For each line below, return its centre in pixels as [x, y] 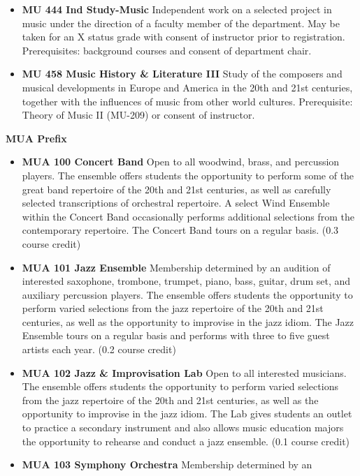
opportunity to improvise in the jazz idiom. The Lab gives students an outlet [187, 414]
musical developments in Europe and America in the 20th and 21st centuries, [187, 87]
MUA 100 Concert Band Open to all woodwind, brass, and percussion [181, 162]
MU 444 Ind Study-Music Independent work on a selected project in [177, 9]
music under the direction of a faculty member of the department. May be [181, 23]
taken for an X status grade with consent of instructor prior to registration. [183, 37]
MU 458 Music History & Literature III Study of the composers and [182, 74]
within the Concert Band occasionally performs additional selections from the [188, 216]
